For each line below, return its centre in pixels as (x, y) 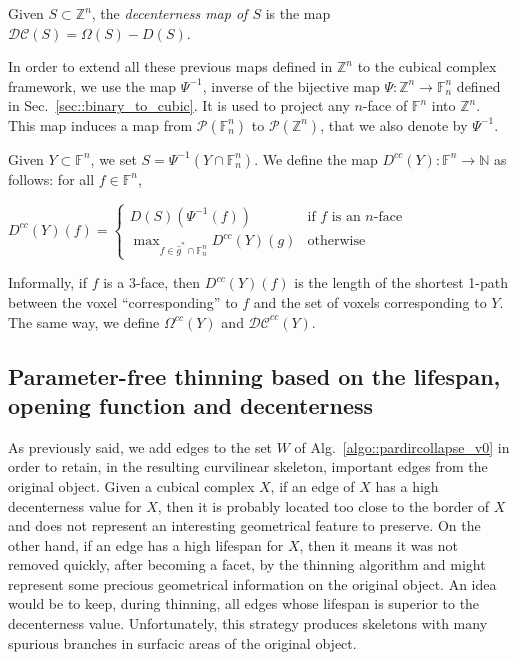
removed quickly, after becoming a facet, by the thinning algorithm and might (247, 564)
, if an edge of (312, 485)
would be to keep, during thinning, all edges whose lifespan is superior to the (244, 603)
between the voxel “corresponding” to (123, 301)
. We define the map (316, 158)
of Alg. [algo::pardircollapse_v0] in (402, 446)
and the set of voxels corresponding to (370, 301)
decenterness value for (75, 505)
